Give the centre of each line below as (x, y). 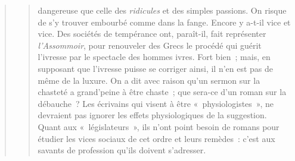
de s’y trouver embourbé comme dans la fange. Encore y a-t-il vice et (164, 22)
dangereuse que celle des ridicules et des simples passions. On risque (162, 10)
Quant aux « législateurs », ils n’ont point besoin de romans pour (159, 126)
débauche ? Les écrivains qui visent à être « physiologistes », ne (156, 103)
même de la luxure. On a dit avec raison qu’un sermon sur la (149, 80)
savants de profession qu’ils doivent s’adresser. (122, 150)
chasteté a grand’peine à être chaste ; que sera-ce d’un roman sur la (162, 92)
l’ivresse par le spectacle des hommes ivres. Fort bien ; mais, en (154, 57)
